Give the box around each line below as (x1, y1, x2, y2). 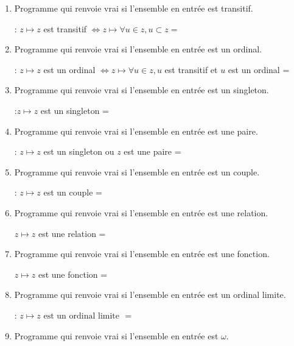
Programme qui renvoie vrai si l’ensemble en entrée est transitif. (14, 2, 253, 14)
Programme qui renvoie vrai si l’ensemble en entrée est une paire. (14, 124, 258, 137)
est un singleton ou (43, 145, 114, 158)
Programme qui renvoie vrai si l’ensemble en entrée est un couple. (14, 165, 260, 178)
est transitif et (164, 63, 218, 76)
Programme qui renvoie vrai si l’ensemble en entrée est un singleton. (14, 83, 269, 96)
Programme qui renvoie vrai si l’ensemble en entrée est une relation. (14, 206, 268, 219)
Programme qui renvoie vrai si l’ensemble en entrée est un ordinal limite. (14, 288, 286, 301)
